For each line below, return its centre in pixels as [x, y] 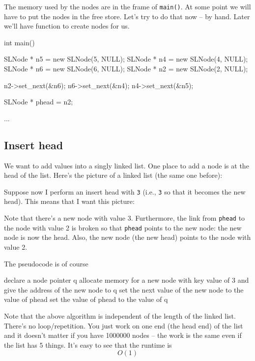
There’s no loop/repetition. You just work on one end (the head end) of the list [124, 325]
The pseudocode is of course [46, 263]
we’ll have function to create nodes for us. [67, 26]
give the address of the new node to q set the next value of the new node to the [124, 289]
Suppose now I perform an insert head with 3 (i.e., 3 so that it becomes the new [125, 191]
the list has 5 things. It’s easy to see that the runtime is [88, 345]
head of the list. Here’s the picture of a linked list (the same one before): [113, 175]
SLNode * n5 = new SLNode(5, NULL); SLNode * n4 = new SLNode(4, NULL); [126, 59]
